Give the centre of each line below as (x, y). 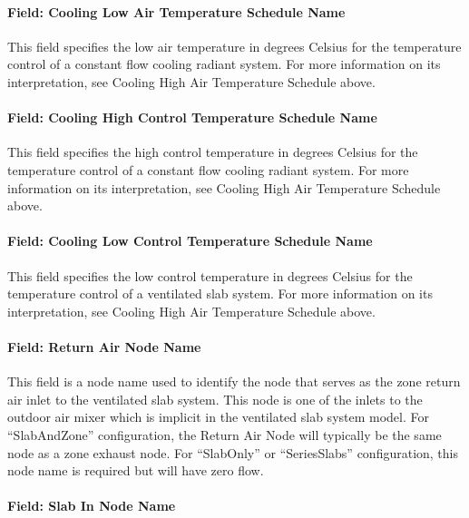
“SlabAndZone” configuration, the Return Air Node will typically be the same (225, 434)
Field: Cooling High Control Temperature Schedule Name (192, 117)
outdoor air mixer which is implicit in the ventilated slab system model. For (218, 417)
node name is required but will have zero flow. (136, 470)
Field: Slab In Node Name (92, 506)
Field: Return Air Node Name (104, 346)
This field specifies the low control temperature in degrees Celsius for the (210, 275)
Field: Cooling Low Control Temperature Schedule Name (190, 241)
